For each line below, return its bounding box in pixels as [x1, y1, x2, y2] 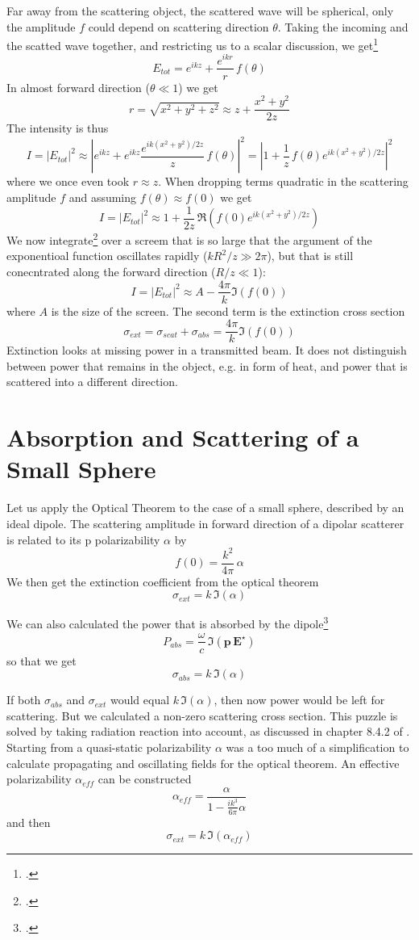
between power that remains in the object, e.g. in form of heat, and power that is [6, 357, 408, 374]
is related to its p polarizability [6, 531, 160, 548]
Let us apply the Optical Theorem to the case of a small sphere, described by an [6, 499, 404, 516]
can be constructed [97, 770, 192, 787]
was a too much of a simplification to [226, 738, 409, 755]
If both [6, 691, 41, 708]
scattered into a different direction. [6, 373, 178, 390]
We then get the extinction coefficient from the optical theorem [6, 573, 319, 590]
